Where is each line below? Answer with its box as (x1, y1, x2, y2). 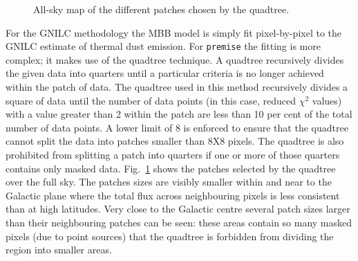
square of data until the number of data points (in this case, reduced (6, 93, 296, 107)
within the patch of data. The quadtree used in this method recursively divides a (6, 80, 348, 94)
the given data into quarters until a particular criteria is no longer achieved (6, 66, 324, 80)
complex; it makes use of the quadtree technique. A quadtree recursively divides (6, 52, 344, 66)
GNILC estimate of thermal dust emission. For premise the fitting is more (6, 39, 321, 53)
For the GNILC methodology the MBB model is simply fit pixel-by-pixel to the (6, 25, 342, 39)
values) (312, 93, 342, 107)
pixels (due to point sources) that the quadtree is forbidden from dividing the (6, 228, 334, 243)
